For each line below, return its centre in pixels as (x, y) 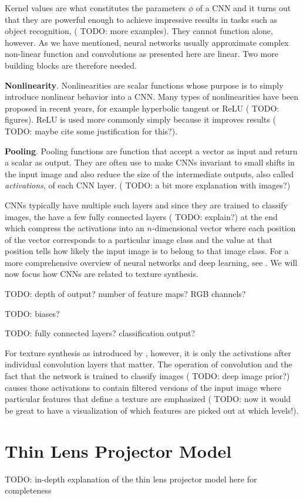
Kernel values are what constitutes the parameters (95, 8)
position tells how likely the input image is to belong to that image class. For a (147, 251)
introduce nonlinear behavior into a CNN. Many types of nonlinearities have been (152, 97)
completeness (28, 490)
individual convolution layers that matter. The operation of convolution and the (149, 364)
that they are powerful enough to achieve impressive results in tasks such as (141, 19)
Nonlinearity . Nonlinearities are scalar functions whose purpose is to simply (144, 85)
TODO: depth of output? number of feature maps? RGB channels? (125, 294)
